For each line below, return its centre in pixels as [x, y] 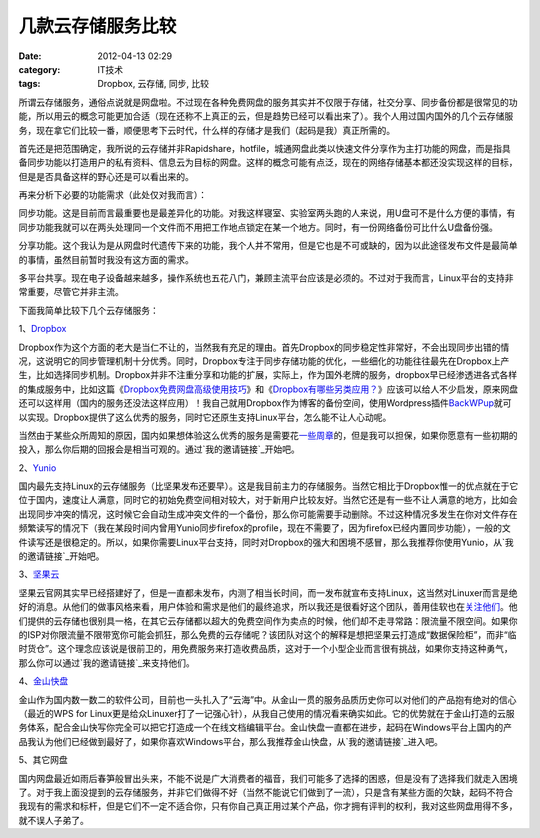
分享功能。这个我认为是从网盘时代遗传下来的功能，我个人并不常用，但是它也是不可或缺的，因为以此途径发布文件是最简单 [268, 246]
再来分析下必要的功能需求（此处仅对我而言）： [112, 195]
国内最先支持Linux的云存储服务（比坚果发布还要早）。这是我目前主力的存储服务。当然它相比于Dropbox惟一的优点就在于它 [268, 486]
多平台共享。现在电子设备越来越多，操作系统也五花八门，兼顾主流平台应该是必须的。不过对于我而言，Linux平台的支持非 [266, 278]
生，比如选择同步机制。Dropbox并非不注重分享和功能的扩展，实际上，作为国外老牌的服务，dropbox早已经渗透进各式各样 [268, 375]
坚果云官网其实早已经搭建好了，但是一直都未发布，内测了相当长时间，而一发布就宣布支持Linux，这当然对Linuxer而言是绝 [268, 592]
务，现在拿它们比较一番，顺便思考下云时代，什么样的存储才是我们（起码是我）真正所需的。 [206, 130]
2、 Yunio [37, 467]
